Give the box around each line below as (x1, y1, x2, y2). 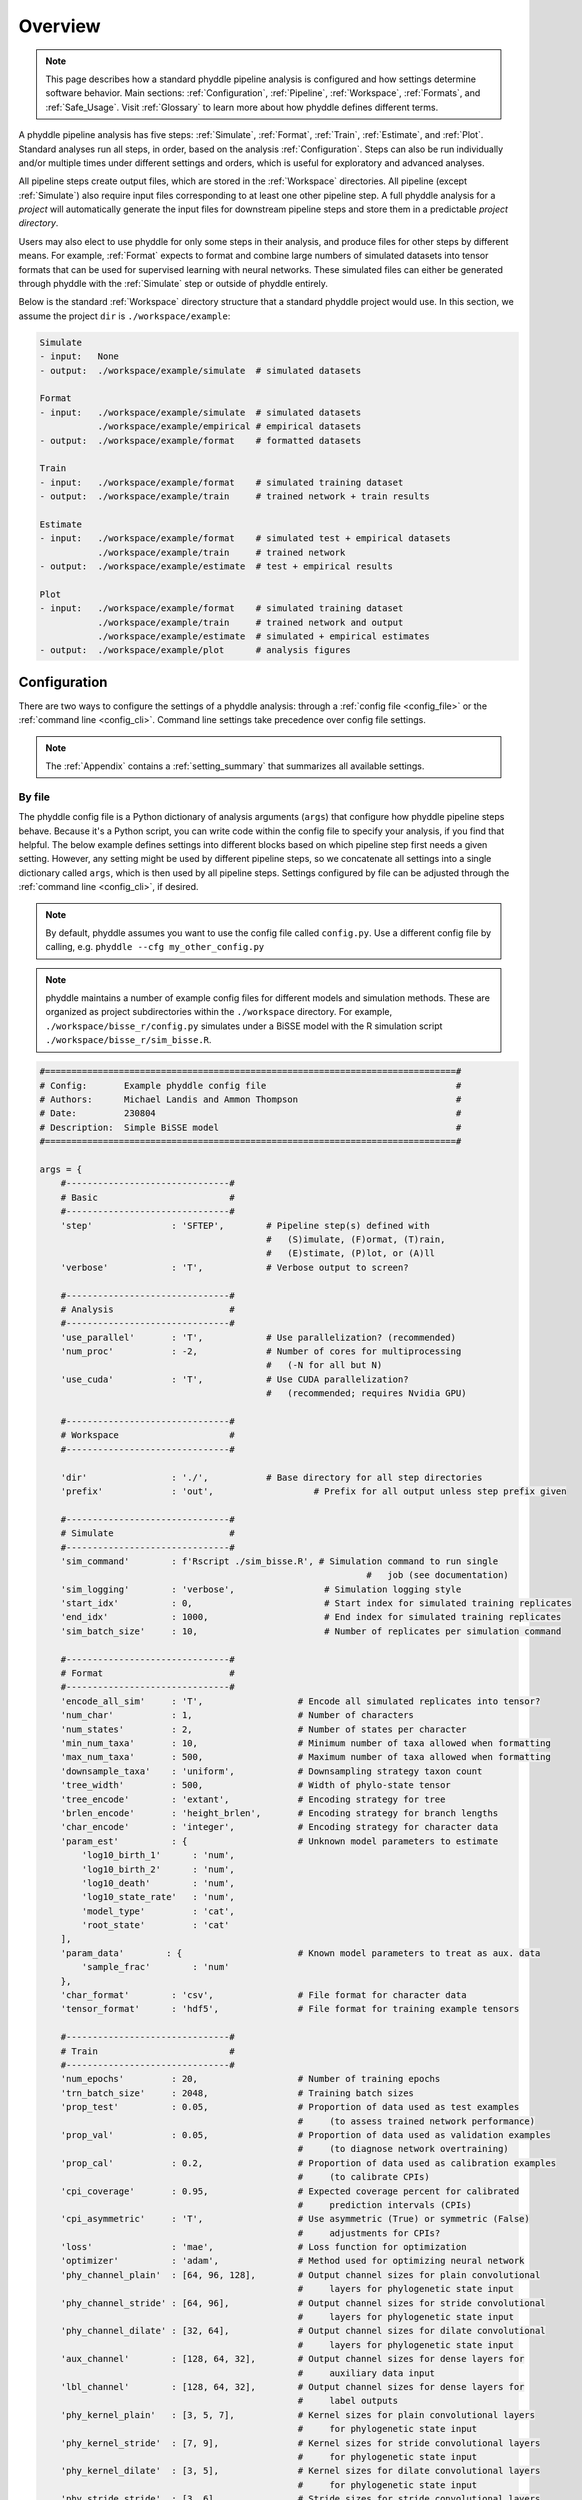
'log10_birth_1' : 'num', (81, 1850, 235, 1861)
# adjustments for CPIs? (297, 2227, 441, 2239)
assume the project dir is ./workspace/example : (18, 310, 231, 322)
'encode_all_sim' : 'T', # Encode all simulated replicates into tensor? (60, 1695, 541, 1707)
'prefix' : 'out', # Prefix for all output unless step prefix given (60, 1485, 567, 1497)
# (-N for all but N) (266, 1360, 383, 1371)
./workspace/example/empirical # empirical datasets (97, 421, 362, 432)
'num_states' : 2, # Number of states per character (60, 1723, 467, 1735)
